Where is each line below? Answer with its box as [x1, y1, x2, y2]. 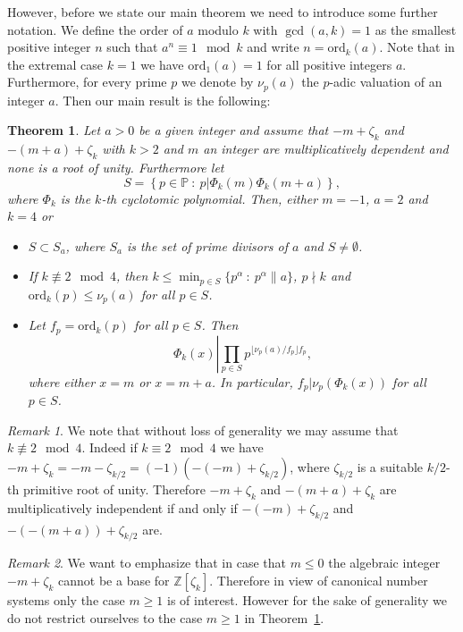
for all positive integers [266, 55, 392, 73]
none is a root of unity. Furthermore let [7, 158, 224, 177]
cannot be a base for [58, 570, 170, 589]
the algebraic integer [328, 553, 441, 572]
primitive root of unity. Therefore [22, 479, 206, 498]
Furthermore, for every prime [7, 72, 167, 91]
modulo [198, 20, 239, 38]
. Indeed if [81, 438, 138, 457]
